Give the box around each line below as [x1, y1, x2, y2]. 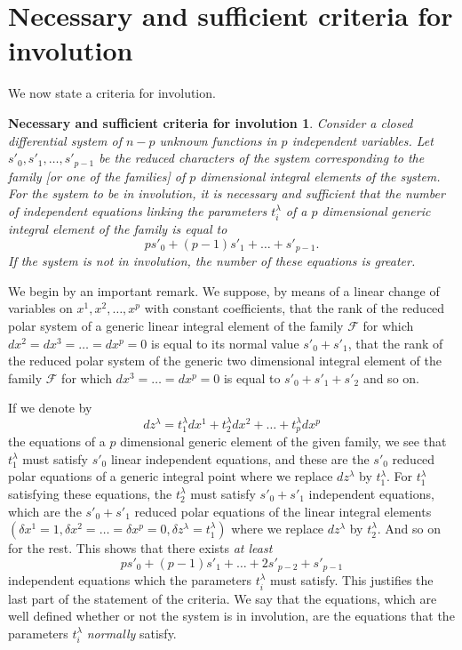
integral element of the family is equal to [8, 220, 227, 238]
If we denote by [8, 398, 92, 417]
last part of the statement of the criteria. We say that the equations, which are [8, 589, 437, 607]
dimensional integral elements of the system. [200, 166, 441, 185]
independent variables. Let [291, 131, 434, 149]
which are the [8, 502, 82, 520]
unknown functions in [159, 131, 277, 149]
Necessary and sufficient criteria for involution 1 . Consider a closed [8, 113, 413, 132]
